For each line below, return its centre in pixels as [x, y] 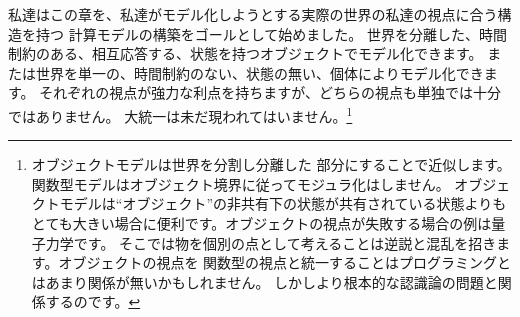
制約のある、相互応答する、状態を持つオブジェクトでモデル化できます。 [245, 53]
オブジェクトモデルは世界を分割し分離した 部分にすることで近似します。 [271, 164]
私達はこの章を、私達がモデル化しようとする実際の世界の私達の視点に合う [253, 14]
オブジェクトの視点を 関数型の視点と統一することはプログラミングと [285, 262]
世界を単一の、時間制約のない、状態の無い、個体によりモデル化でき [259, 72]
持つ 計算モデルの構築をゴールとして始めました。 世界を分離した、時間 [271, 33]
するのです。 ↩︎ [93, 301]
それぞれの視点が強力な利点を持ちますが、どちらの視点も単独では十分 [270, 92]
